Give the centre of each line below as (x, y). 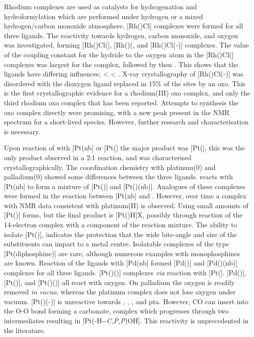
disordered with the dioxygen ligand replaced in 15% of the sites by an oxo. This (125, 83)
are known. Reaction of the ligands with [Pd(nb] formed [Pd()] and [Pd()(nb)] (121, 263)
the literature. (25, 330)
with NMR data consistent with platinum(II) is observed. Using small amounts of (126, 205)
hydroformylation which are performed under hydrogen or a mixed (104, 16)
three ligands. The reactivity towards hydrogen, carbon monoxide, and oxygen (121, 35)
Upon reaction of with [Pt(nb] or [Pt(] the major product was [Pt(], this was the (125, 148)
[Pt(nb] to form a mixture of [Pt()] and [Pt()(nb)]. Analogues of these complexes (125, 186)
